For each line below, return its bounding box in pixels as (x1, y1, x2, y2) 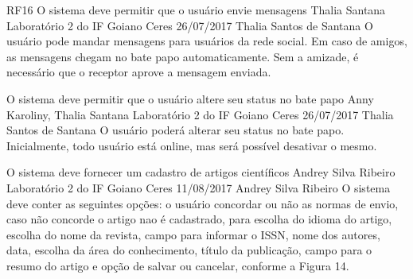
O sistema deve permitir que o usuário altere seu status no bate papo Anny (6, 90, 374, 107)
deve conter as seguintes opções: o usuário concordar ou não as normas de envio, (6, 195, 399, 211)
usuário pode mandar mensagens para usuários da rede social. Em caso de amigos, (6, 33, 407, 49)
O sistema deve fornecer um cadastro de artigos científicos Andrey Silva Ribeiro (6, 164, 395, 180)
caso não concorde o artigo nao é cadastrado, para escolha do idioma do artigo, (6, 211, 392, 227)
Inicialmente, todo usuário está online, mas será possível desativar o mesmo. (6, 137, 377, 153)
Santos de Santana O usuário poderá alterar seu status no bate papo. (6, 122, 345, 138)
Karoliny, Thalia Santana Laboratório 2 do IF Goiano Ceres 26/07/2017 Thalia (6, 106, 394, 122)
